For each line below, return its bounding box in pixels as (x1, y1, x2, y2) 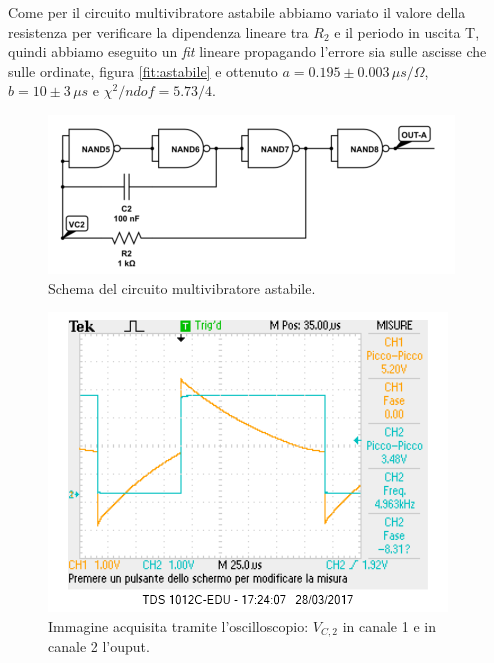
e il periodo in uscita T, (334, 21, 480, 42)
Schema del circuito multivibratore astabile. (48, 277, 316, 298)
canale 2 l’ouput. (48, 636, 150, 657)
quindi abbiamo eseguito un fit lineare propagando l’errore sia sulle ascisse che (8, 41, 487, 62)
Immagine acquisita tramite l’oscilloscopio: (48, 615, 309, 636)
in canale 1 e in (342, 615, 436, 636)
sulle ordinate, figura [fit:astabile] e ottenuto (8, 60, 278, 81)
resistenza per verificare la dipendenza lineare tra (8, 21, 309, 42)
